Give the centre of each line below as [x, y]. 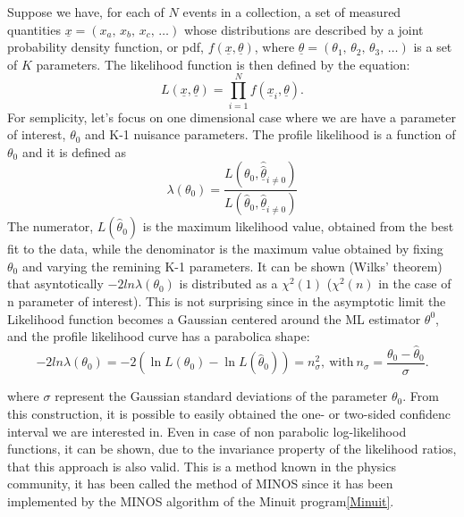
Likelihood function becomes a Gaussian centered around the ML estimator [214, 318]
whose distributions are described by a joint [304, 29]
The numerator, [51, 226]
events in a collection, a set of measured [292, 12]
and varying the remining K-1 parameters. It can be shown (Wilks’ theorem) [232, 266]
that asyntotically [55, 284]
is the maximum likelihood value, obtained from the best [298, 226]
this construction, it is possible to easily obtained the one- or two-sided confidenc [229, 413]
